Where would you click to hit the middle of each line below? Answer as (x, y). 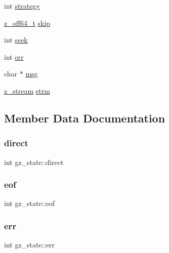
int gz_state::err (29, 245)
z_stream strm (27, 90)
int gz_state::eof (30, 203)
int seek (16, 40)
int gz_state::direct (34, 162)
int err (14, 56)
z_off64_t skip (27, 23)
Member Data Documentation (85, 118)
